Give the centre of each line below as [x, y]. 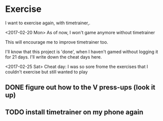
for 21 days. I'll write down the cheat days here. [53, 57]
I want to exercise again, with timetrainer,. [48, 23]
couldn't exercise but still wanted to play [46, 72]
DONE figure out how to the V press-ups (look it [80, 88]
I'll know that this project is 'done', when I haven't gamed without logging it [81, 52]
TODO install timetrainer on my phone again [74, 112]
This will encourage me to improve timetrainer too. [57, 42]
